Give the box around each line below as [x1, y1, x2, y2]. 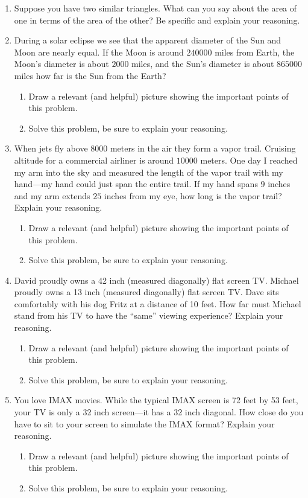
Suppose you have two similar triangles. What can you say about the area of [14, 2, 297, 14]
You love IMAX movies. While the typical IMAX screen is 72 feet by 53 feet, [14, 394, 298, 406]
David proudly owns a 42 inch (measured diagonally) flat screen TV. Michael [14, 273, 299, 286]
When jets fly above [14, 142, 88, 155]
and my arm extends [14, 189, 90, 202]
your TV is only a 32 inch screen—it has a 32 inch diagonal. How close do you [14, 406, 304, 418]
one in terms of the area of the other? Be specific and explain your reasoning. [14, 13, 300, 26]
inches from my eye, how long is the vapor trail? [104, 189, 282, 202]
